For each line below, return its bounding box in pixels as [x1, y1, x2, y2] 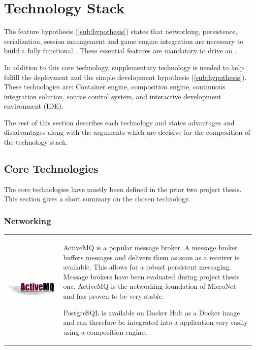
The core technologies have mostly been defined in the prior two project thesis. [4, 184, 242, 194]
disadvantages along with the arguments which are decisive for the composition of [4, 127, 251, 137]
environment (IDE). [4, 101, 64, 111]
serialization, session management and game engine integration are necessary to [4, 36, 244, 46]
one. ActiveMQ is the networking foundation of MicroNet [63, 281, 236, 291]
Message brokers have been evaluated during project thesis [63, 271, 240, 281]
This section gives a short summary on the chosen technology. [4, 194, 191, 204]
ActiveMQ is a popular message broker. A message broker [63, 242, 238, 253]
